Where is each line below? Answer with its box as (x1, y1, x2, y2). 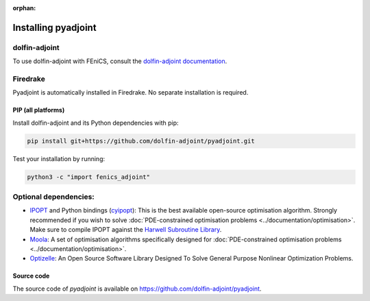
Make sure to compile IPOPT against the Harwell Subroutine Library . (29, 226, 222, 234)
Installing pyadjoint (12, 21, 97, 34)
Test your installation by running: (12, 154, 106, 162)
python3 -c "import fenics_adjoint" (27, 173, 151, 181)
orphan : (12, 4, 36, 12)
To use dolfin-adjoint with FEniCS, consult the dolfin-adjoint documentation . (12, 57, 227, 65)
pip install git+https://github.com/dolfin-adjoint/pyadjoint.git (27, 137, 255, 145)
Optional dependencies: (12, 192, 95, 202)
